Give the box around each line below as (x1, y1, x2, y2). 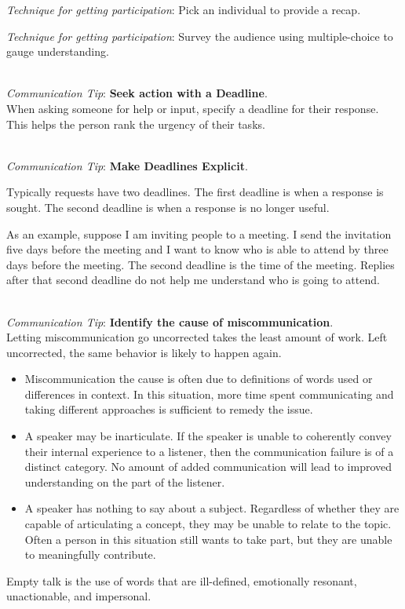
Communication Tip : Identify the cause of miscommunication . (6, 313, 334, 330)
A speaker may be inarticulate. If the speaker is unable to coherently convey (24, 428, 392, 444)
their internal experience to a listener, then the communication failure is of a (24, 443, 394, 459)
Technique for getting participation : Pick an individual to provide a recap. (6, 2, 361, 17)
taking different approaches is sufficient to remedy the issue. (24, 401, 313, 418)
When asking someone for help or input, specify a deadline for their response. (6, 100, 379, 116)
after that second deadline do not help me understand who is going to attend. (6, 272, 380, 288)
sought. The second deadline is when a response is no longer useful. (6, 199, 330, 215)
